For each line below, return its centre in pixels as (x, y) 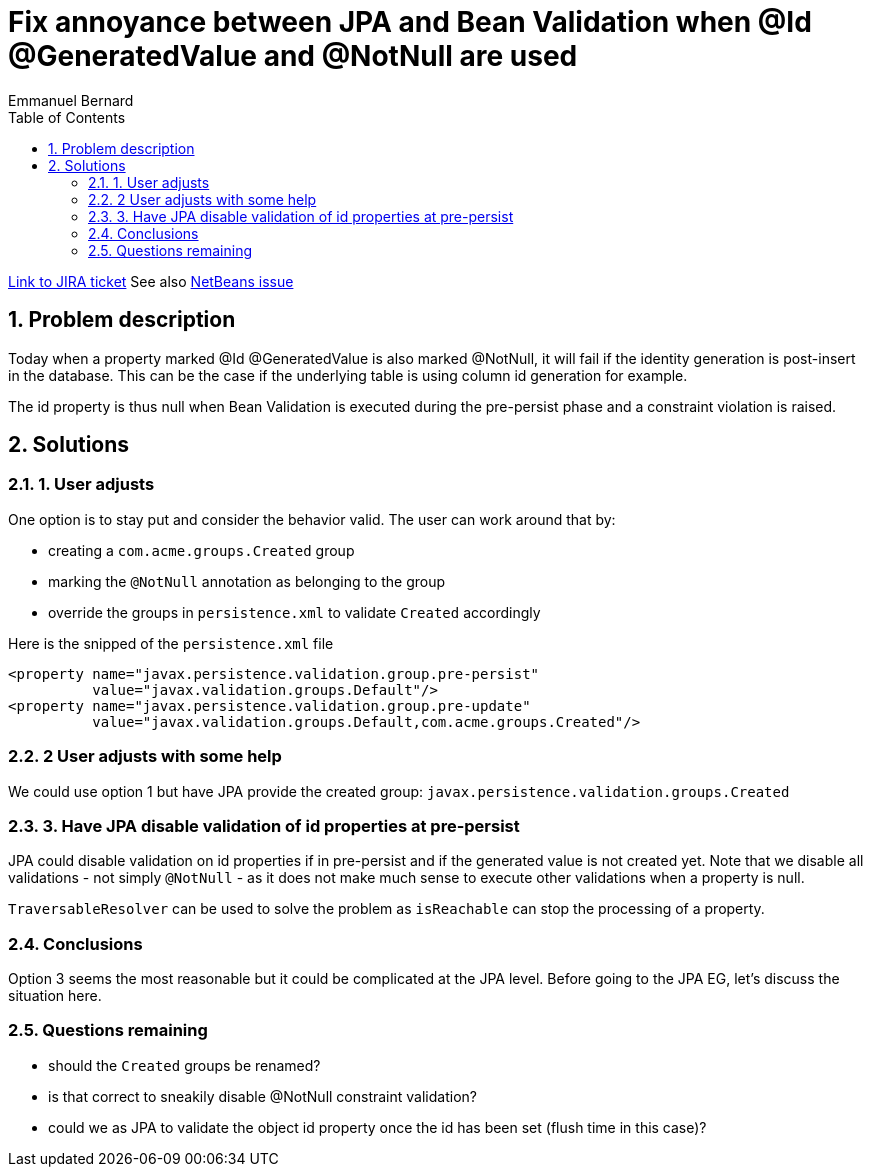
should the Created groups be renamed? (184, 1065)
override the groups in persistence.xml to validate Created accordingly (294, 612)
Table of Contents (67, 117)
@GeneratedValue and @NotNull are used (293, 56)
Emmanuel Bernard (71, 100)
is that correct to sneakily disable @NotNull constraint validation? (262, 1096)
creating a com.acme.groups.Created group (201, 550)
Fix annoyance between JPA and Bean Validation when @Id (410, 22)
